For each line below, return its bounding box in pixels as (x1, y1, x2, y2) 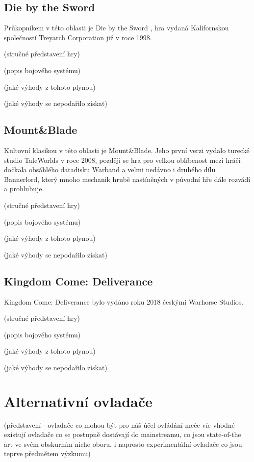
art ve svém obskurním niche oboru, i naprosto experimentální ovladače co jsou (4, 438, 242, 449)
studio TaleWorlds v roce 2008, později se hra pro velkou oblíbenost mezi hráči (4, 154, 241, 165)
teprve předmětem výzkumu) (4, 448, 91, 459)
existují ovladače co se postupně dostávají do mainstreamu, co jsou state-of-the (4, 429, 241, 439)
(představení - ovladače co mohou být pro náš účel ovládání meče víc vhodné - (4, 419, 240, 430)
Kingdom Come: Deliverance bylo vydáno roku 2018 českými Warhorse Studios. (4, 296, 244, 307)
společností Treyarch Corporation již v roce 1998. (4, 32, 152, 42)
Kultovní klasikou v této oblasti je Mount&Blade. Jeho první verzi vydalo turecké (4, 145, 250, 155)
